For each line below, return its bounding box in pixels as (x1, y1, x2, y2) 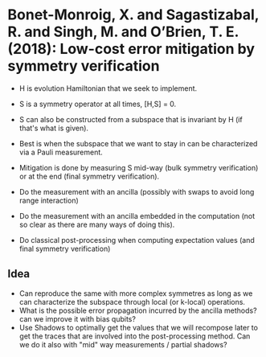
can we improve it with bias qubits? (18, 314, 136, 323)
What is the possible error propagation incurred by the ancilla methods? (18, 306, 258, 315)
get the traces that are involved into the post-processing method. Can (18, 331, 251, 341)
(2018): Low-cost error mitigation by (7, 40, 255, 58)
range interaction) (18, 195, 80, 205)
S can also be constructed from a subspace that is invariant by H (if (18, 114, 243, 124)
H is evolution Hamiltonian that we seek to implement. (18, 83, 198, 93)
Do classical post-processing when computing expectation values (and (18, 235, 255, 244)
